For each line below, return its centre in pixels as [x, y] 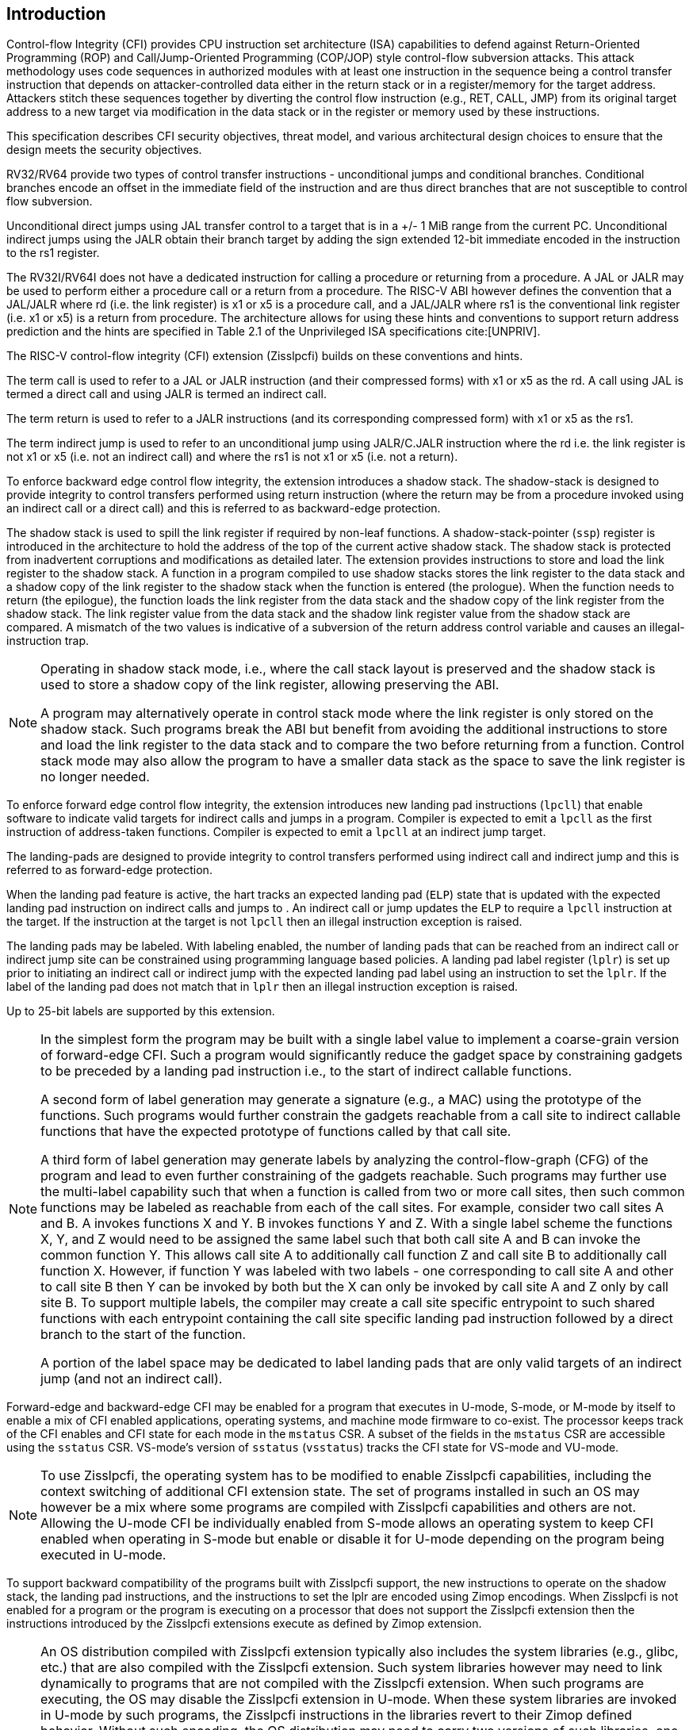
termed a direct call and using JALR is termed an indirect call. [167, 394]
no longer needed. [95, 777]
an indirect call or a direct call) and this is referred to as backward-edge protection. [224, 508]
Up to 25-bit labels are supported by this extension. [141, 1011]
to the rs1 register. [53, 253]
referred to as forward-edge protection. [109, 870]
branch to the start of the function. [144, 1335]
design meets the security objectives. [104, 150]
